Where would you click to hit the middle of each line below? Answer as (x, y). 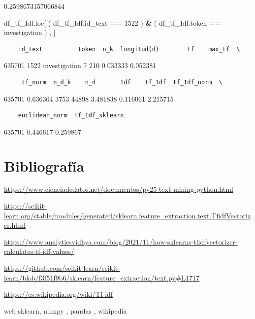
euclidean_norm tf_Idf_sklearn (71, 116)
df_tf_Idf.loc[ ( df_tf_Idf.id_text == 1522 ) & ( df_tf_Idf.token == (113, 22)
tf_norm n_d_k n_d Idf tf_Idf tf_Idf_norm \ (122, 82)
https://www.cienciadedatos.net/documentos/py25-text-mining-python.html (119, 189)
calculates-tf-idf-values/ (39, 251)
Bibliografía (44, 165)
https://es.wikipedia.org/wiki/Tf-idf (59, 294)
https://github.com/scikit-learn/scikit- (62, 268)
